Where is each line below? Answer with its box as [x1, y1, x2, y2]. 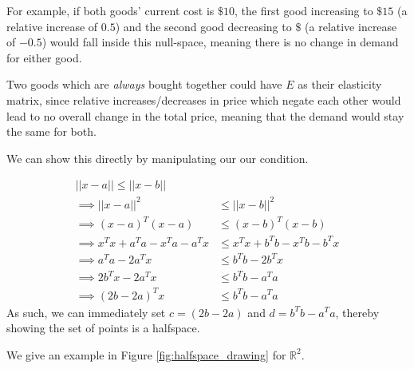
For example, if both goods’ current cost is [6, 2, 215, 18]
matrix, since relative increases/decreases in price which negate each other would [6, 91, 401, 108]
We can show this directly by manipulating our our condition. [6, 149, 309, 166]
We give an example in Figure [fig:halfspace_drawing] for [6, 346, 286, 363]
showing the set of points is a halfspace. [6, 319, 200, 336]
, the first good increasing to [235, 2, 373, 18]
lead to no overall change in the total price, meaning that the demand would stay [6, 107, 404, 124]
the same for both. [6, 123, 97, 140]
